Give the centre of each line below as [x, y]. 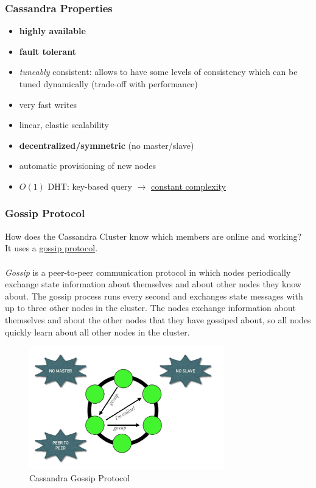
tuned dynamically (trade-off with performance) [108, 84]
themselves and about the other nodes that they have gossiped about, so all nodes [158, 319]
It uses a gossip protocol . [51, 248]
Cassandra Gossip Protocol [80, 477]
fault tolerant [47, 51]
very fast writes [48, 104]
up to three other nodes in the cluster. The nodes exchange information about [150, 308]
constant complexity [189, 186]
